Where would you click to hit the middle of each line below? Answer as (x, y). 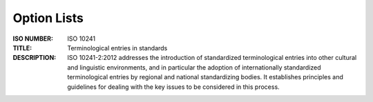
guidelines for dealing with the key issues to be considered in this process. (173, 87)
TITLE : (22, 48)
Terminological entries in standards (117, 48)
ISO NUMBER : (33, 39)
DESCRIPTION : (35, 58)
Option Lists (48, 18)
